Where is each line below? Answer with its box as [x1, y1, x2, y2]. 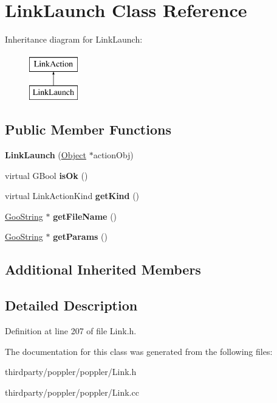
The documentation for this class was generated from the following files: [5, 345, 273, 357]
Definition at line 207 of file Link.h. [5, 324, 137, 337]
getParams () [53, 230, 108, 243]
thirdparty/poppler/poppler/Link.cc [5, 385, 139, 398]
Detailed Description [5, 296, 138, 315]
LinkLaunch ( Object [5, 149, 86, 161]
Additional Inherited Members [5, 260, 201, 279]
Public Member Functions [5, 120, 171, 139]
